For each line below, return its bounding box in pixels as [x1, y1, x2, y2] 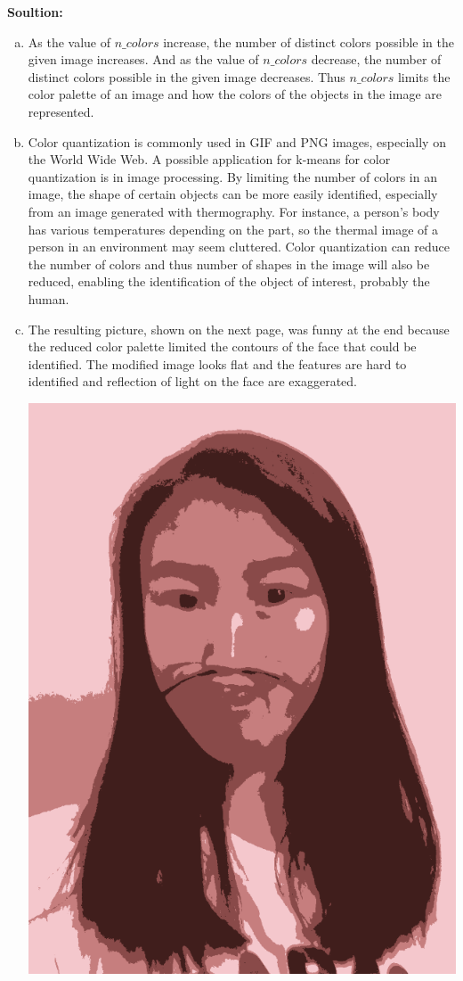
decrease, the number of [311, 50, 442, 69]
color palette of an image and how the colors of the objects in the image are [28, 85, 442, 103]
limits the [397, 67, 451, 86]
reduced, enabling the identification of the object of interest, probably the [28, 272, 430, 291]
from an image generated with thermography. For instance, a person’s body [28, 202, 440, 220]
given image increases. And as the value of [28, 50, 259, 69]
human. [28, 289, 69, 308]
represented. [28, 102, 94, 120]
